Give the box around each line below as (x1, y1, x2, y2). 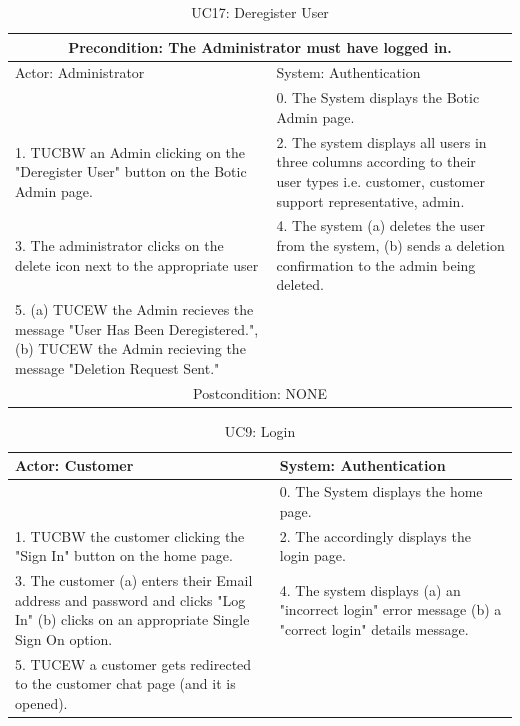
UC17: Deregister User (191, 2, 329, 22)
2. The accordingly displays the (279, 525, 471, 546)
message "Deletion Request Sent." (15, 357, 220, 378)
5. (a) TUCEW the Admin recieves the (15, 298, 254, 319)
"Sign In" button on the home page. (15, 545, 233, 566)
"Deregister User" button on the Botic (15, 161, 247, 182)
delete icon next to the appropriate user (15, 254, 259, 275)
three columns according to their (276, 151, 476, 172)
